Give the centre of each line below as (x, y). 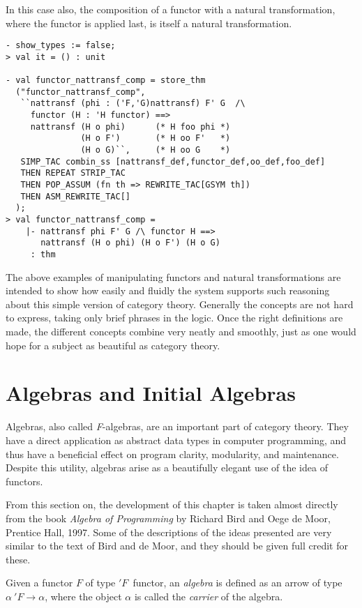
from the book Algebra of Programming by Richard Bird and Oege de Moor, (168, 518)
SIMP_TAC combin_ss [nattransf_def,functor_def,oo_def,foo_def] (173, 161)
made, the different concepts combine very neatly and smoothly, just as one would (181, 332)
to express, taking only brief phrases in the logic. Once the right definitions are (174, 318)
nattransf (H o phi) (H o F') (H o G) (130, 243)
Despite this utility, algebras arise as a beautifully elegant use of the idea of (167, 468)
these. (18, 559)
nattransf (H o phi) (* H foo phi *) (130, 127)
